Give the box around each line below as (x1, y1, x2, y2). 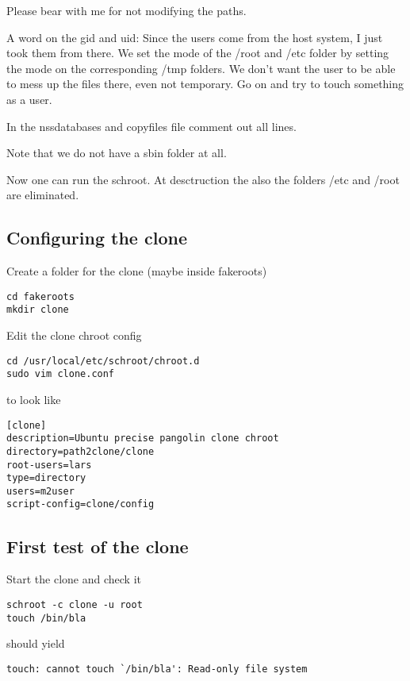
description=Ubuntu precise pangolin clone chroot (6, 433, 279, 444)
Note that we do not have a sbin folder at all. (6, 144, 227, 161)
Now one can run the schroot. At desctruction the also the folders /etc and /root (6, 171, 400, 187)
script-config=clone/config (6, 498, 155, 510)
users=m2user (6, 485, 75, 497)
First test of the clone (6, 533, 189, 558)
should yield (6, 635, 65, 652)
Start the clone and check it (6, 571, 141, 587)
